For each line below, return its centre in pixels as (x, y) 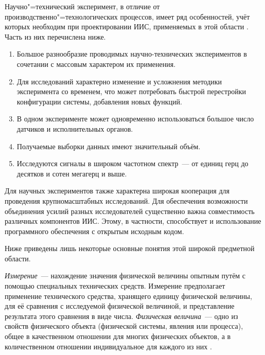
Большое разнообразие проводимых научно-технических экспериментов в (132, 54)
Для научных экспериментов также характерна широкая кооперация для (117, 191)
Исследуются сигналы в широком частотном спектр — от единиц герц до (132, 163)
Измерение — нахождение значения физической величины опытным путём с (125, 276)
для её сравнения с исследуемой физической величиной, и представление (120, 306)
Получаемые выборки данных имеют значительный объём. (109, 146)
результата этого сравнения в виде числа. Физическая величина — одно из (121, 316)
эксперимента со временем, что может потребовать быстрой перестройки (131, 91)
